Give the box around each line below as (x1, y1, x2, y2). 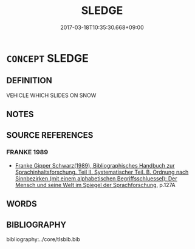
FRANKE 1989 (6, 148, 49, 157)
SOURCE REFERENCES (6, 130, 94, 140)
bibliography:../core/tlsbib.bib (6, 236, 81, 243)
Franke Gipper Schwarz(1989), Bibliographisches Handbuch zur (15, 162, 175, 169)
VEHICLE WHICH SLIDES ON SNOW (6, 92, 97, 99)
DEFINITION (6, 75, 53, 86)
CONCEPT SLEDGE (6, 51, 89, 65)
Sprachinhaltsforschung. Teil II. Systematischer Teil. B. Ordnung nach (15, 168, 189, 176)
